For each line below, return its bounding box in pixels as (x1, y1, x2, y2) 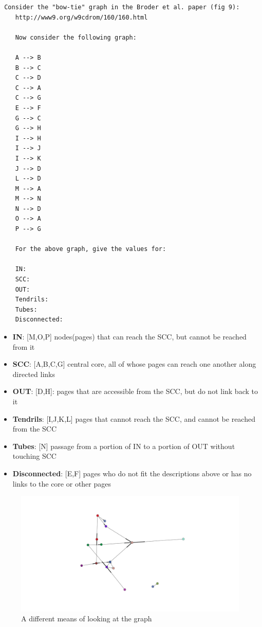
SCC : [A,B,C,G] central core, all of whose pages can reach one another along (12, 359, 256, 369)
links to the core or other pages (12, 478, 111, 489)
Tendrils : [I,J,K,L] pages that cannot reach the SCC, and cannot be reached (12, 413, 255, 424)
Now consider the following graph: (15, 33, 137, 41)
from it (12, 341, 35, 352)
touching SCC (12, 451, 57, 461)
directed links (12, 368, 55, 379)
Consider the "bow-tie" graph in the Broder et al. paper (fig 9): (4, 4, 240, 11)
